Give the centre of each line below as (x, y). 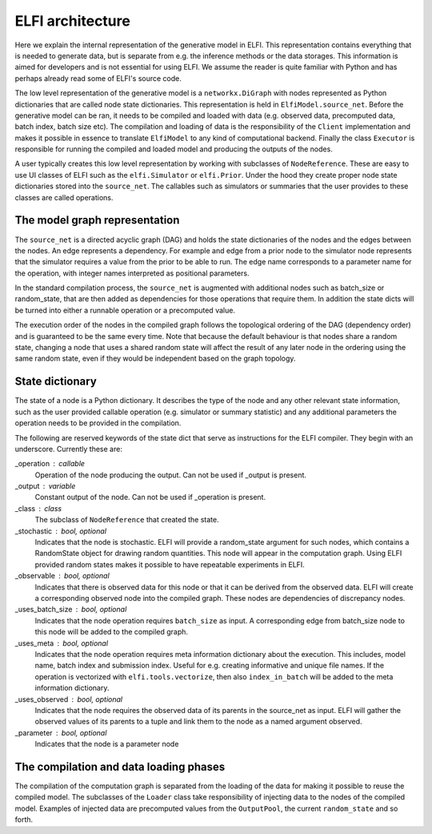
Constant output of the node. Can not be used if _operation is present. (150, 498)
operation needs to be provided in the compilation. (98, 423)
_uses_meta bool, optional (61, 643)
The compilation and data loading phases (120, 766)
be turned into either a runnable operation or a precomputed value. (125, 310)
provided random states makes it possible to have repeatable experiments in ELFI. (170, 564)
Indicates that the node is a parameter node (107, 744)
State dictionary (56, 382)
